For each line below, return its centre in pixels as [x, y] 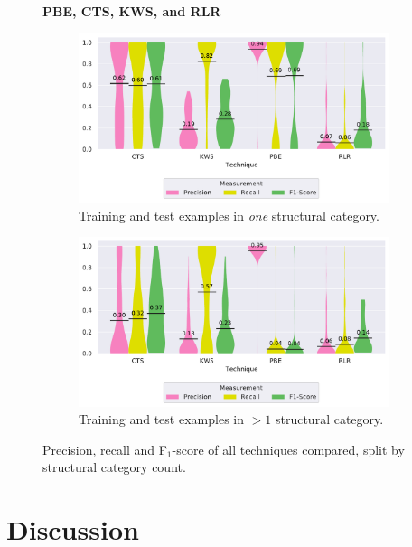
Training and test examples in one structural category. [229, 215]
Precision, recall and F [105, 449]
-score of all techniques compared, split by [288, 449]
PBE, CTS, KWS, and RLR [132, 11]
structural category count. [114, 467]
